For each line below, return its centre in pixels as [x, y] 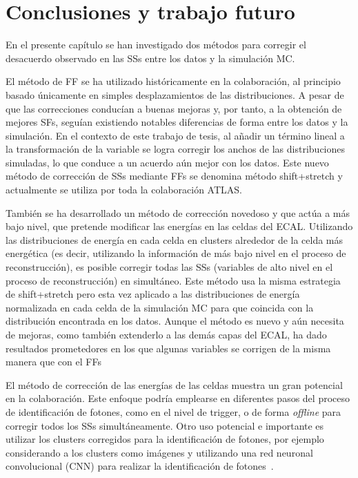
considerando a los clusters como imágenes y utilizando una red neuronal [159, 452]
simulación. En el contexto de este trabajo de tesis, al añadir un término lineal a [175, 135]
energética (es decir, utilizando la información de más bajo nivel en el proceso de [176, 253]
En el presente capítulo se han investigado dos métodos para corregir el [156, 45]
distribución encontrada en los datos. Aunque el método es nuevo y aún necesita [175, 321]
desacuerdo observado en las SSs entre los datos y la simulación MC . [150, 58]
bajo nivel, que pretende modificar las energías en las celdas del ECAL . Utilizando [179, 226]
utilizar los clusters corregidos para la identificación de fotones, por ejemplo [165, 439]
